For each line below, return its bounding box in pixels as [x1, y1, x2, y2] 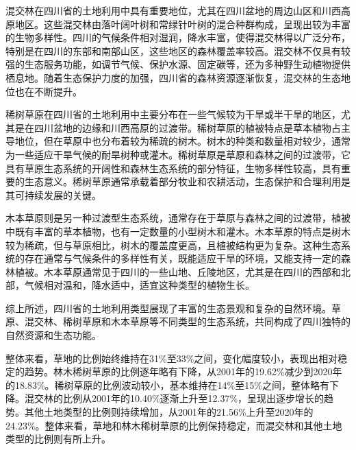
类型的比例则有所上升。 [5, 431, 111, 446]
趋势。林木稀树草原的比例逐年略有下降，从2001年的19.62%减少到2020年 [24, 364, 342, 379]
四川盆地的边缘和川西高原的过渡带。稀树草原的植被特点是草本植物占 [34, 120, 341, 134]
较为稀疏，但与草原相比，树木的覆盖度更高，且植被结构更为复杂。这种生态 [5, 237, 341, 252]
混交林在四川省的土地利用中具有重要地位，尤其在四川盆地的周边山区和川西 [5, 3, 341, 17]
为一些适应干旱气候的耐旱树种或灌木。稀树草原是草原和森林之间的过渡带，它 [5, 147, 351, 161]
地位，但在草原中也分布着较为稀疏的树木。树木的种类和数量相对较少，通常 [14, 134, 351, 148]
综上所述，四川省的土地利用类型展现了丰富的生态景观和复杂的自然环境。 [5, 300, 331, 315]
